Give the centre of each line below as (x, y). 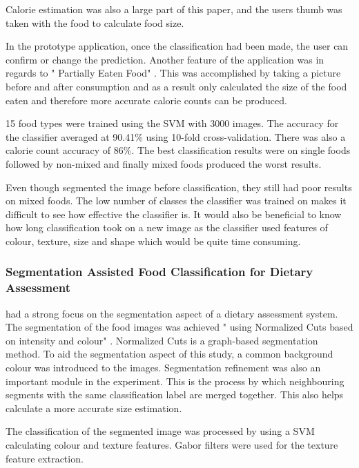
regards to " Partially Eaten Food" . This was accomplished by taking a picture (173, 73)
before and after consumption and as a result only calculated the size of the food (176, 86)
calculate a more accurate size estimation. (94, 408)
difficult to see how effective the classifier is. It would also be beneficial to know (174, 214)
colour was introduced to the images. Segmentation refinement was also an (163, 368)
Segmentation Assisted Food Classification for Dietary (159, 272)
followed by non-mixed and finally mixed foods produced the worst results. (164, 163)
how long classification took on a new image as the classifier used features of (167, 227)
